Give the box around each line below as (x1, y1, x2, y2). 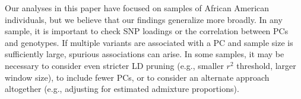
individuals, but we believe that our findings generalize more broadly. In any (5, 13, 283, 25)
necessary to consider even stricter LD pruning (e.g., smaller (5, 59, 224, 71)
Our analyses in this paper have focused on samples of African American (5, 2, 270, 14)
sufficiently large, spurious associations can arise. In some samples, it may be (5, 48, 284, 60)
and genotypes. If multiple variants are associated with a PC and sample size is (5, 36, 293, 48)
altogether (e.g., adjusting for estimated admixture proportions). (5, 82, 239, 95)
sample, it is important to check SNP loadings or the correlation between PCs (5, 25, 289, 37)
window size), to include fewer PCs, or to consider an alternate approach (5, 71, 270, 83)
